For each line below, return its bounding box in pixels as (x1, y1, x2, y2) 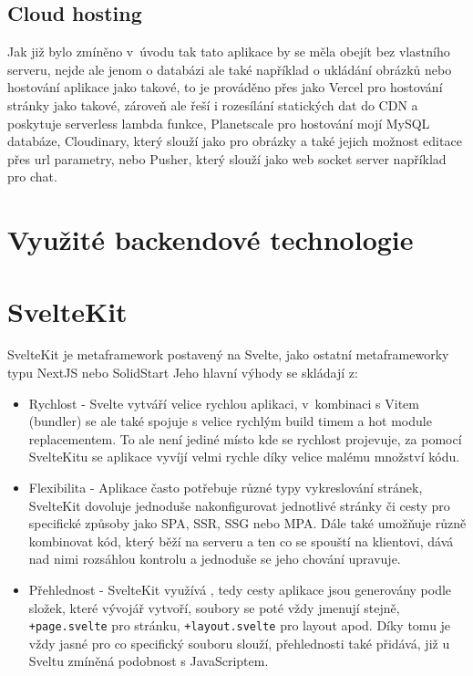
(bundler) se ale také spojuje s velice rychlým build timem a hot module (28, 411, 432, 431)
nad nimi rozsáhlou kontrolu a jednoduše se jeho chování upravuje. (28, 549, 401, 568)
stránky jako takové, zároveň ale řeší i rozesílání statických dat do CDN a (7, 95, 418, 114)
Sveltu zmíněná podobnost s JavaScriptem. (28, 651, 269, 671)
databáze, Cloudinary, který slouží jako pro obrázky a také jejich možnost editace (7, 131, 462, 151)
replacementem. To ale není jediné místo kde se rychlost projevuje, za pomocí (28, 429, 462, 448)
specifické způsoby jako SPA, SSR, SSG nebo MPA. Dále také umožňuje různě (28, 514, 467, 533)
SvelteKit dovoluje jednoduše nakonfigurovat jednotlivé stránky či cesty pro (28, 495, 450, 515)
